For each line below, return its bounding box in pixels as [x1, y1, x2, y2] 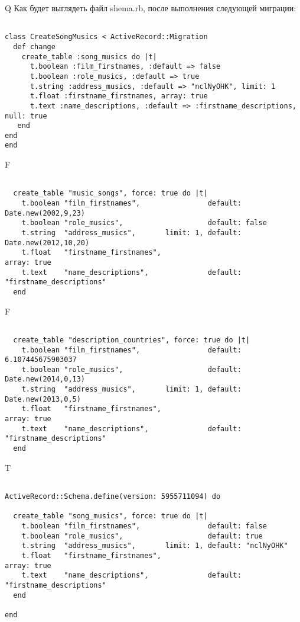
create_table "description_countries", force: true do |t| [13, 335, 250, 344]
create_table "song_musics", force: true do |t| [13, 512, 208, 521]
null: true [5, 111, 47, 120]
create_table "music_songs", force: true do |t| [13, 189, 208, 198]
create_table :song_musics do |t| [21, 52, 157, 61]
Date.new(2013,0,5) [5, 395, 81, 403]
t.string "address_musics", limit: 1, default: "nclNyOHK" [21, 541, 288, 550]
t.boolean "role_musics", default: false [21, 219, 267, 227]
